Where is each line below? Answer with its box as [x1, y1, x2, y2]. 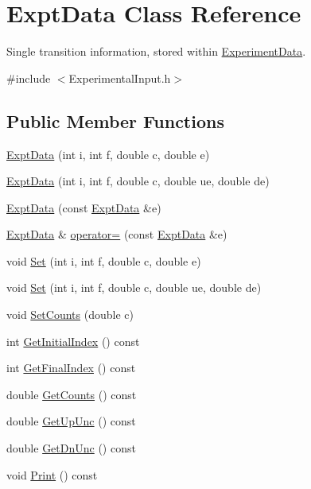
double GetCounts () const [6, 386, 137, 402]
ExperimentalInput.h [68, 69, 171, 86]
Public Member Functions [6, 108, 224, 133]
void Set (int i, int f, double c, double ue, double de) [6, 279, 262, 296]
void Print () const [6, 466, 98, 483]
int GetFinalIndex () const [6, 359, 136, 376]
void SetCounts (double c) [6, 306, 134, 323]
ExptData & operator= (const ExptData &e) [6, 226, 227, 243]
